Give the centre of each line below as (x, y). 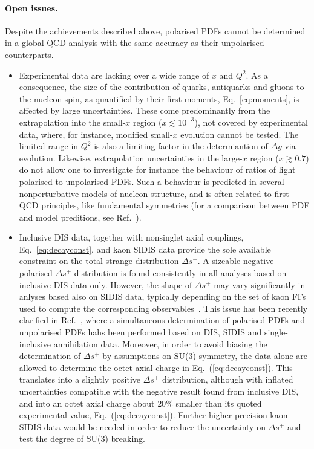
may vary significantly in (260, 284)
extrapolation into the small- (72, 122)
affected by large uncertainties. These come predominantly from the (145, 110)
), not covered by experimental (251, 122)
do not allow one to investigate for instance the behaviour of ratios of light (157, 170)
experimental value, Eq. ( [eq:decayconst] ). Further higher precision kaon (153, 415)
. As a (257, 75)
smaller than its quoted (219, 403)
